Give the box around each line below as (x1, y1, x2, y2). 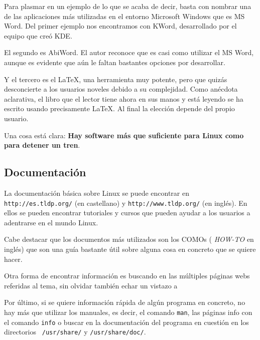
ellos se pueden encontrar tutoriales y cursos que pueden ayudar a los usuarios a (4, 207, 250, 218)
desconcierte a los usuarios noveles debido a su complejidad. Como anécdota (4, 84, 238, 94)
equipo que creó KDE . (4, 30, 72, 41)
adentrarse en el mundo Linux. (4, 217, 98, 227)
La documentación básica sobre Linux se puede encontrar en (4, 187, 189, 198)
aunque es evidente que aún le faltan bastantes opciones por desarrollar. (4, 57, 225, 67)
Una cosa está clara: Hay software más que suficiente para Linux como (4, 130, 244, 140)
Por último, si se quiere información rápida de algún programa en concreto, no (4, 297, 245, 307)
